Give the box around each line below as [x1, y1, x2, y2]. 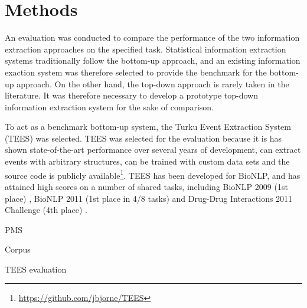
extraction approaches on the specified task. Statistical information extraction [5, 42, 286, 55]
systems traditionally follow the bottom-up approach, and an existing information [5, 54, 301, 67]
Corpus [5, 243, 31, 255]
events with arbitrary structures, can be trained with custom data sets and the [5, 155, 290, 168]
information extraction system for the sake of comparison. [5, 100, 214, 113]
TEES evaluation [5, 263, 67, 275]
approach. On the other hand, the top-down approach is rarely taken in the [17, 77, 289, 90]
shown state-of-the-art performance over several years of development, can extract [5, 143, 301, 156]
